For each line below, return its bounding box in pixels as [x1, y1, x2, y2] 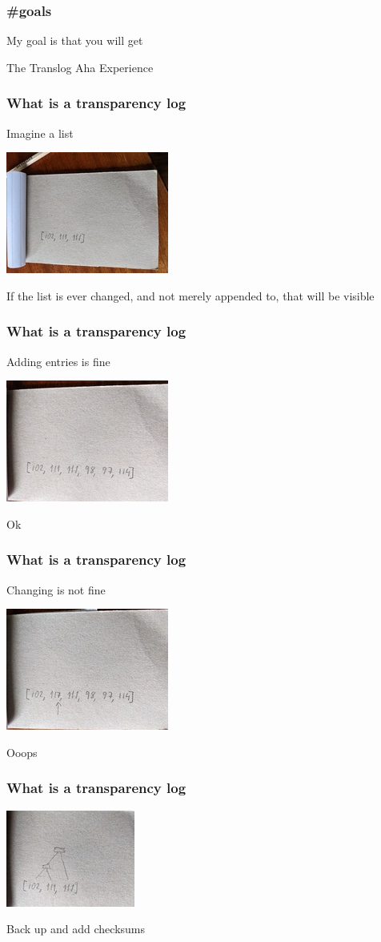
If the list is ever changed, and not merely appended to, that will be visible [6, 287, 375, 304]
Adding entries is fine [6, 352, 110, 369]
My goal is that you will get [6, 32, 143, 49]
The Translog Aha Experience [6, 58, 154, 75]
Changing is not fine [6, 581, 106, 598]
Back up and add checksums [6, 920, 145, 937]
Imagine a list [6, 124, 74, 141]
